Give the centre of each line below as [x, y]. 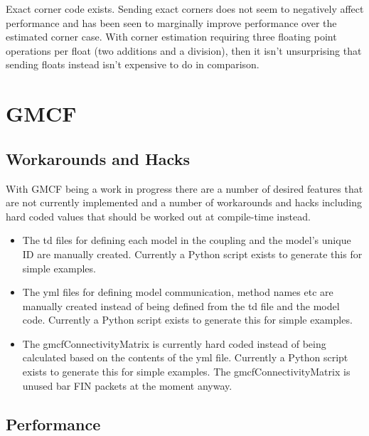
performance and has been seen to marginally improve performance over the [171, 22]
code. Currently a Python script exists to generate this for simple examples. [187, 320]
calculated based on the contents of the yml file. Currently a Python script [185, 357]
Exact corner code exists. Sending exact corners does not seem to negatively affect [185, 9]
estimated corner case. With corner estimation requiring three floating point [171, 37]
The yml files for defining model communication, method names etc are [178, 292]
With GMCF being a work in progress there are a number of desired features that [184, 188]
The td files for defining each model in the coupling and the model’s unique [187, 240]
